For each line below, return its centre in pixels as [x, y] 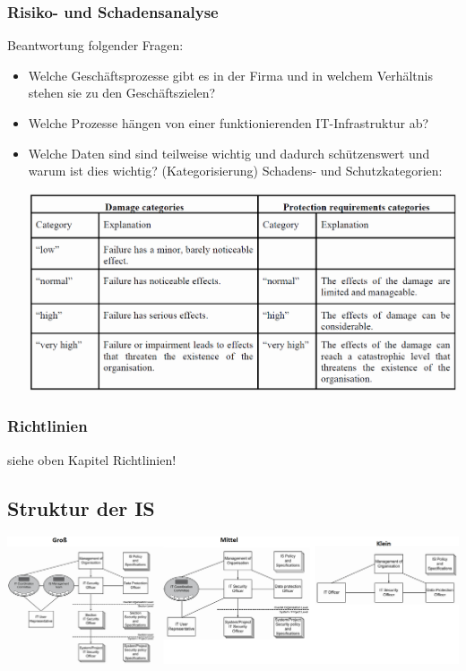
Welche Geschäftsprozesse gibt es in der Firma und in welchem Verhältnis [231, 75]
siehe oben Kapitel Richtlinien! [92, 459]
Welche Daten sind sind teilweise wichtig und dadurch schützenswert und [229, 153]
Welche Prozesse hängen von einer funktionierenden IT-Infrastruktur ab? [229, 123]
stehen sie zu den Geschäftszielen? [122, 93]
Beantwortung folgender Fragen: [95, 45]
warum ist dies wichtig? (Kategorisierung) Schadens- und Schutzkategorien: [235, 171]
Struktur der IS [81, 508]
